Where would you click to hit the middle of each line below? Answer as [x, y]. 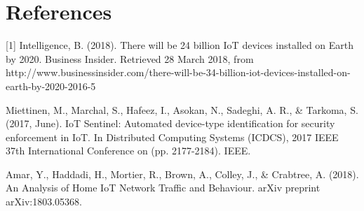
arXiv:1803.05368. [44, 202]
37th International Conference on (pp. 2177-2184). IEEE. [128, 151]
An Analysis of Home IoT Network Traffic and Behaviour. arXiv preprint [163, 188]
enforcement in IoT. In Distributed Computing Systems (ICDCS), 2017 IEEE [172, 137]
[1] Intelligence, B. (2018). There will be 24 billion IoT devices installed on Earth [180, 45]
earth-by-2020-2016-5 [51, 86]
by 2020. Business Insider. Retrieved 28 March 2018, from [130, 58]
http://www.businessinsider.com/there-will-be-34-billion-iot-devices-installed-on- [178, 72]
